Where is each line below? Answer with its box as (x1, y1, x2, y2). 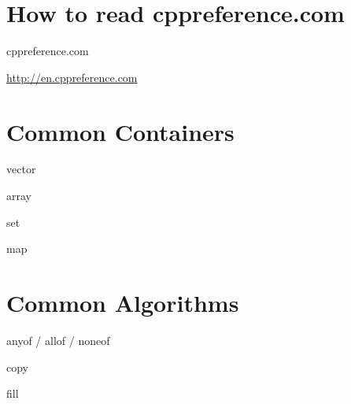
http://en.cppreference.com (6, 69, 138, 85)
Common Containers (6, 115, 235, 147)
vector (6, 161, 36, 177)
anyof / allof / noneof (6, 332, 110, 348)
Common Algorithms (6, 287, 239, 318)
